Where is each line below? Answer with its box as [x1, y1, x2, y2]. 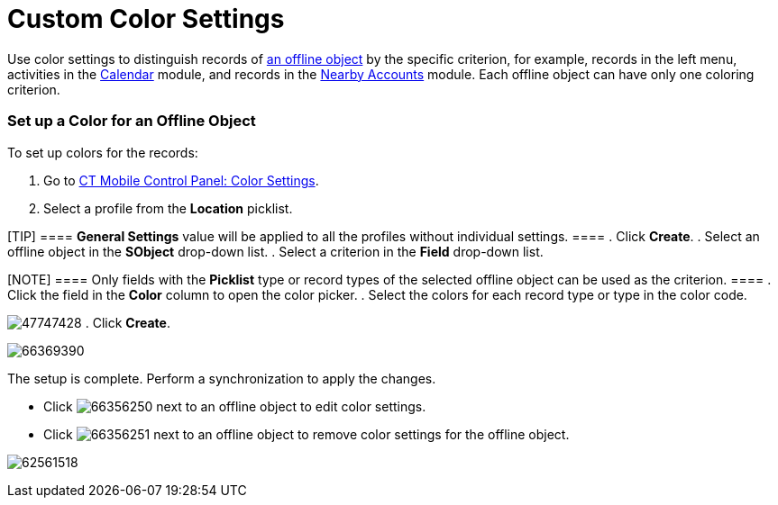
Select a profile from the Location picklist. [43, 200, 293, 216]
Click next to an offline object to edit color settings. [43, 398, 426, 414]
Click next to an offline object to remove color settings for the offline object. [43, 426, 570, 442]
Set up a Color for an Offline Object [7, 112, 256, 131]
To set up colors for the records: [7, 144, 198, 160]
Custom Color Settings [7, 4, 285, 34]
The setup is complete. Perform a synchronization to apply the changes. [7, 370, 436, 386]
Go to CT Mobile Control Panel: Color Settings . [43, 172, 319, 188]
